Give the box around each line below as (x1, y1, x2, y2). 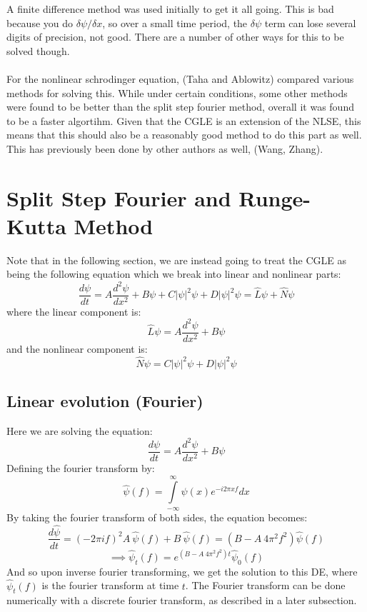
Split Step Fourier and (6, 183, 231, 212)
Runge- (238, 183, 311, 212)
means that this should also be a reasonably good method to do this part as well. (6, 127, 362, 142)
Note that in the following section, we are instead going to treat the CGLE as (6, 252, 346, 267)
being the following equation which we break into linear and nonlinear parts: (6, 266, 341, 281)
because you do (6, 15, 74, 30)
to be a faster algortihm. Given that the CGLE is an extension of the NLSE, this (6, 113, 361, 128)
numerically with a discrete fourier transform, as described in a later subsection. (6, 593, 357, 608)
